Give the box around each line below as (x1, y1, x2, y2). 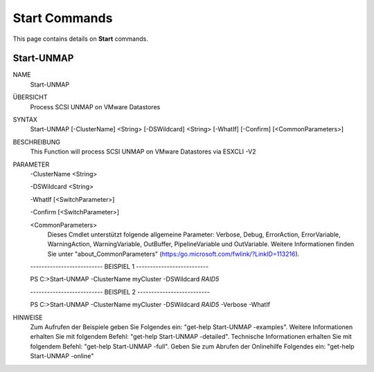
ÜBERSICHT (12, 93, 48, 102)
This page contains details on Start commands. (12, 35, 149, 43)
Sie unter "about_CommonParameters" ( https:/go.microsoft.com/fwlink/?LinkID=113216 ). (47, 250, 300, 258)
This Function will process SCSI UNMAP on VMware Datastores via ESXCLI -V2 (30, 147, 256, 156)
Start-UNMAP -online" (30, 352, 94, 360)
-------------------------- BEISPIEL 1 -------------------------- (30, 263, 209, 271)
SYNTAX (12, 115, 38, 124)
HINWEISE (12, 313, 43, 322)
